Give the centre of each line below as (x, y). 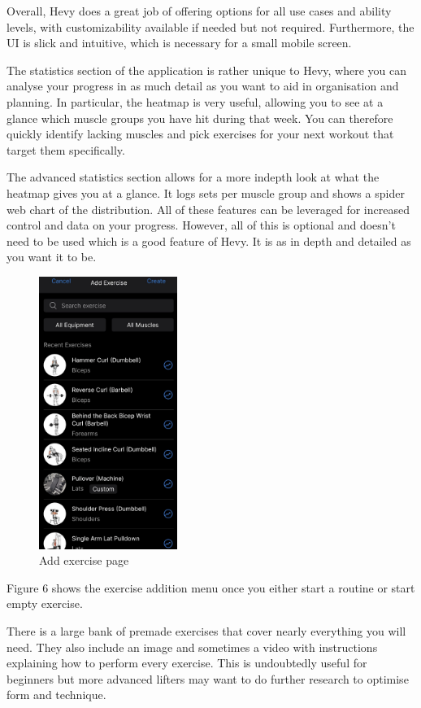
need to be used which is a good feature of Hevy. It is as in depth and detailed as (209, 240)
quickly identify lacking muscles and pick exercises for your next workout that (200, 134)
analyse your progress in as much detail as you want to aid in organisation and (203, 86)
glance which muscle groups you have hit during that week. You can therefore (200, 118)
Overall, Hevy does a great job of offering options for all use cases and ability (199, 11)
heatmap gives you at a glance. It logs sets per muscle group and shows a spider (206, 192)
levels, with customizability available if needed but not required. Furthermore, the (210, 26)
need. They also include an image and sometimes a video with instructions (192, 647)
